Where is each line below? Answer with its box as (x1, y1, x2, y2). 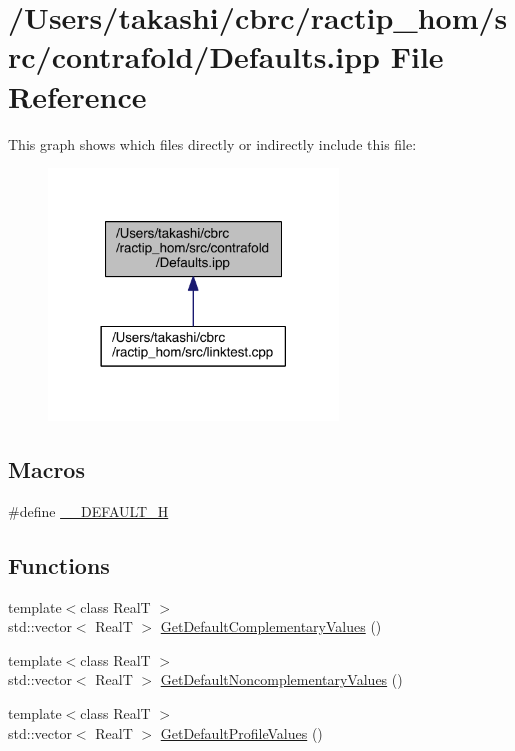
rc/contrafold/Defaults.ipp (8, 36, 381, 77)
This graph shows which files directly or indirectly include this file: (8, 133, 417, 154)
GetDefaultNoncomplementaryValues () (160, 669, 403, 690)
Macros (8, 454, 85, 485)
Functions (8, 549, 110, 580)
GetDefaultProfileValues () (160, 722, 323, 743)
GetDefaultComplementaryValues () (160, 616, 382, 637)
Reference (8, 75, 147, 116)
